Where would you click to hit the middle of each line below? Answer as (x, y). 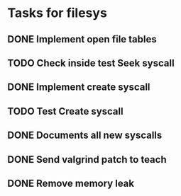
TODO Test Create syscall (65, 111)
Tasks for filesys (57, 13)
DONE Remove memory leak (71, 183)
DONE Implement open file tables (82, 39)
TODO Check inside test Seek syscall (91, 63)
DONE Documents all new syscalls (85, 136)
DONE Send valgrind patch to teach (87, 160)
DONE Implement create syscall (79, 87)
